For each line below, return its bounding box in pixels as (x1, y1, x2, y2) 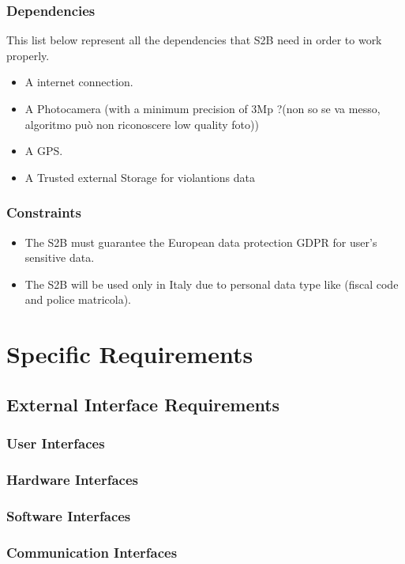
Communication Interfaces (6, 542, 178, 562)
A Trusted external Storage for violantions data (24, 168, 256, 185)
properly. (6, 47, 50, 63)
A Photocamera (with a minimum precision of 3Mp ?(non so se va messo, (24, 100, 381, 116)
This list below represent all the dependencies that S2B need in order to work (6, 32, 382, 48)
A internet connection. (24, 74, 133, 90)
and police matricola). (24, 291, 132, 308)
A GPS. (24, 142, 63, 159)
